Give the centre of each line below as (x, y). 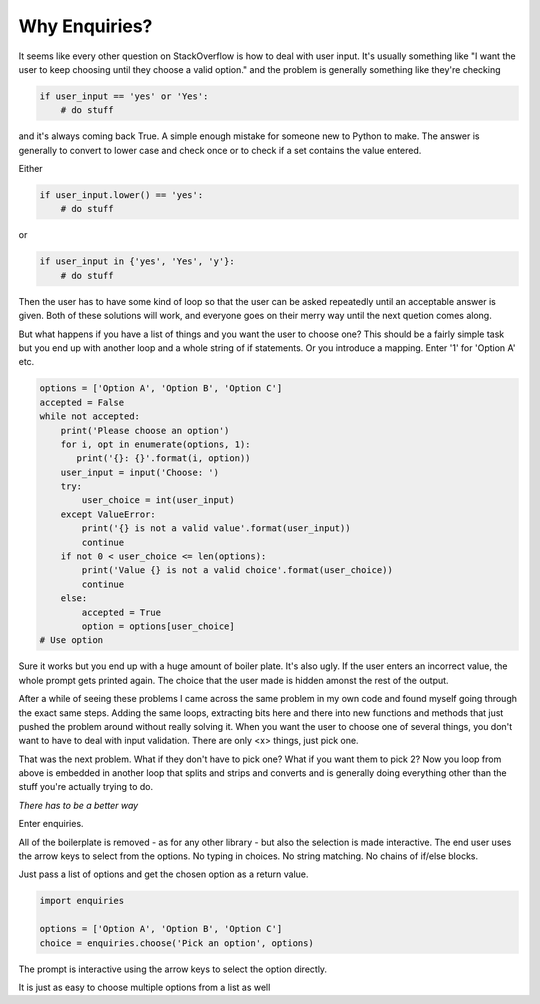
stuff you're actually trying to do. (86, 787)
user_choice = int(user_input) (158, 500)
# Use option (71, 640)
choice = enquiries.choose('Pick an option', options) (176, 943)
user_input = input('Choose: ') (140, 472)
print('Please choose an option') (145, 430)
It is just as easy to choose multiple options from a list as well (144, 987)
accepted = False (82, 402)
